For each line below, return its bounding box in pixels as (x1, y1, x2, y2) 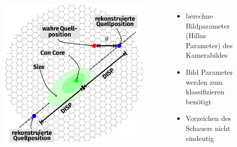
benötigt (185, 96, 211, 106)
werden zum (185, 76, 223, 87)
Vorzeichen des (185, 113, 231, 123)
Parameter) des (185, 40, 233, 50)
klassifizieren (185, 86, 224, 97)
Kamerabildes (185, 50, 228, 60)
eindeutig (185, 132, 214, 143)
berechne (185, 11, 213, 21)
